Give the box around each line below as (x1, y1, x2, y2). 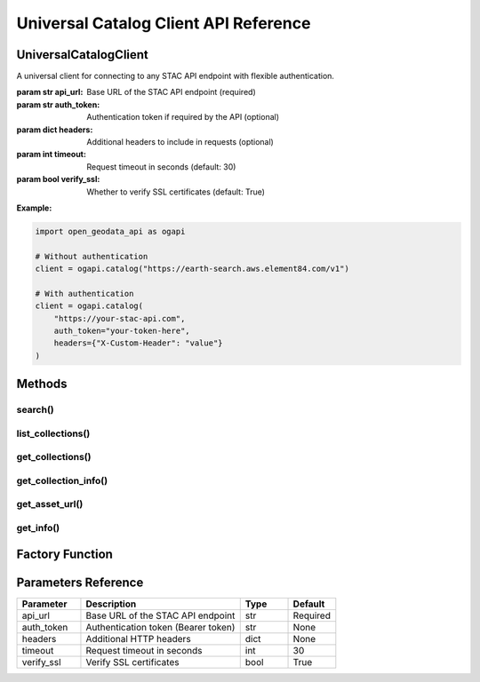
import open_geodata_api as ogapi (35, 226, 186, 236)
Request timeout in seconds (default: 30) (86, 161, 236, 172)
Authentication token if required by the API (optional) (86, 112, 280, 123)
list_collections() (16, 427, 91, 440)
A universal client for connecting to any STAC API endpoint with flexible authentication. (16, 71, 335, 82)
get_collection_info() (16, 474, 108, 487)
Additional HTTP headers (85, 632, 191, 645)
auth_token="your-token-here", (53, 326, 190, 337)
